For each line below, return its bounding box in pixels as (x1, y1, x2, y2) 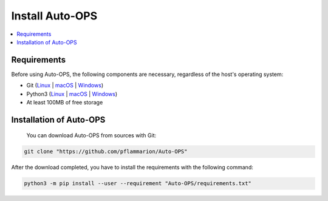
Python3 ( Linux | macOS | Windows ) (26, 90, 118, 97)
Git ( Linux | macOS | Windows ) (26, 82, 103, 89)
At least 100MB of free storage (26, 99, 103, 106)
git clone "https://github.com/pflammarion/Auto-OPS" (24, 148, 188, 155)
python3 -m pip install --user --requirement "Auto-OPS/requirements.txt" (24, 180, 252, 187)
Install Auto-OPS (11, 9, 98, 22)
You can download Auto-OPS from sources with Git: (26, 132, 157, 139)
